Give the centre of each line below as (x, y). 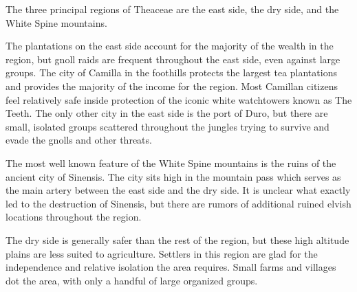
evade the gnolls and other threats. (79, 140)
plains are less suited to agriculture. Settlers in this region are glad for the (162, 253)
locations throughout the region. (74, 217)
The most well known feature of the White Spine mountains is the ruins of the (171, 162)
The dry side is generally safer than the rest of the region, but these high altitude (177, 239)
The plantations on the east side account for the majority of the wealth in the (170, 46)
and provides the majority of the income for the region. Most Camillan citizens (172, 86)
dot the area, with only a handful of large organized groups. (132, 280)
